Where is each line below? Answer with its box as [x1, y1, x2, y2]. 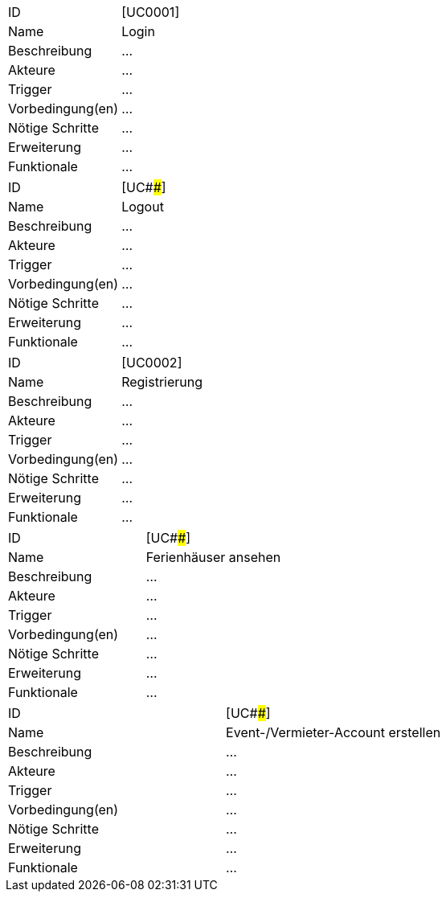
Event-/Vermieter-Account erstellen [226, 724, 441, 740]
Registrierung [121, 374, 203, 390]
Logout [121, 199, 164, 215]
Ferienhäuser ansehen [145, 549, 281, 565]
